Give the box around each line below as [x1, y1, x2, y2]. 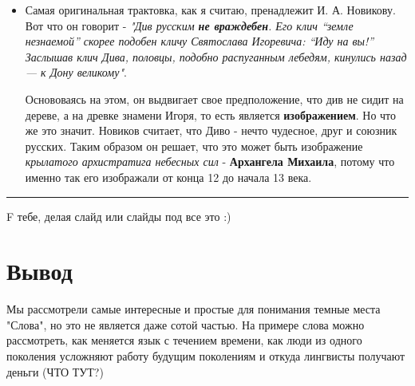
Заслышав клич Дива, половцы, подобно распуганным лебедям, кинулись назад [25, 48, 407, 65]
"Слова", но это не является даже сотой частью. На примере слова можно [6, 316, 365, 333]
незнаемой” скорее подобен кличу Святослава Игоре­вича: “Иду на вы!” [25, 33, 374, 49]
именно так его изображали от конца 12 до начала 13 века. [25, 168, 312, 185]
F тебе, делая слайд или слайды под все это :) [6, 207, 231, 224]
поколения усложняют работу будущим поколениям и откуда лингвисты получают [6, 348, 405, 364]
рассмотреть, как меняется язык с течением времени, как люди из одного [6, 332, 362, 349]
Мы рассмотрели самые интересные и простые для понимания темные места [6, 301, 381, 317]
